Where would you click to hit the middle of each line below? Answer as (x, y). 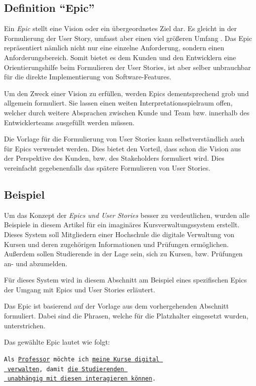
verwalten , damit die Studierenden (66, 369)
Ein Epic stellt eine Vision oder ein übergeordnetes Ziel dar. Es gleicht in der (121, 28)
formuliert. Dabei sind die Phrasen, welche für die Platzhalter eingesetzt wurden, (126, 316)
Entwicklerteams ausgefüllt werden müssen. (69, 122)
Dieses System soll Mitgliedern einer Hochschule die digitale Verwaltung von (119, 234)
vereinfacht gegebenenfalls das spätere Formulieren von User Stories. (107, 167)
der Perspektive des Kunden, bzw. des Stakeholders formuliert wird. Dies (114, 158)
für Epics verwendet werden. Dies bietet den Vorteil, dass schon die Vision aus (123, 148)
